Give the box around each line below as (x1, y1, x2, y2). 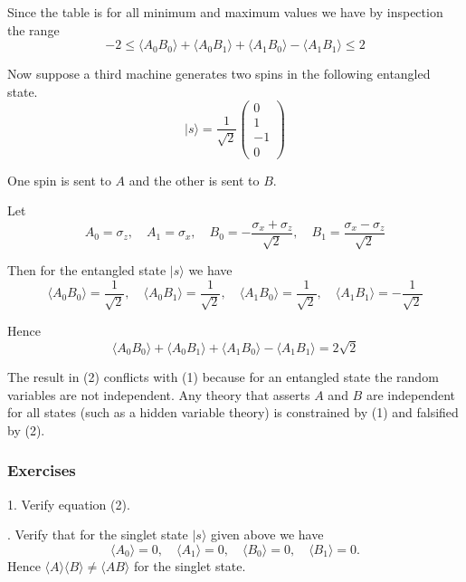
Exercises (7, 459, 76, 482)
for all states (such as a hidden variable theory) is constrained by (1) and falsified (7, 403, 459, 422)
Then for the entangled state (7, 261, 166, 280)
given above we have (211, 525, 324, 544)
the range (7, 20, 60, 39)
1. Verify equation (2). (7, 494, 130, 513)
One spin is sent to (7, 170, 111, 189)
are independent (366, 385, 455, 404)
